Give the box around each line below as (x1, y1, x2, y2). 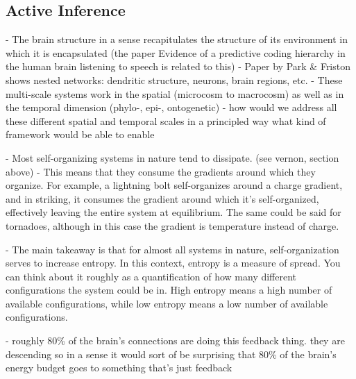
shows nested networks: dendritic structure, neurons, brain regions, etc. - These (6, 72, 343, 87)
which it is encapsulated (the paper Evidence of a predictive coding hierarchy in (6, 45, 346, 60)
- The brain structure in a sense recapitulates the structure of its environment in (6, 32, 348, 47)
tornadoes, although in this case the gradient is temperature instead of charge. (6, 218, 339, 233)
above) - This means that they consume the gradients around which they (6, 164, 316, 178)
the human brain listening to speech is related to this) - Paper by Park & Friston (6, 59, 351, 74)
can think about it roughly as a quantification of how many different (6, 269, 297, 283)
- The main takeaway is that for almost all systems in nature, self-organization (6, 242, 339, 256)
